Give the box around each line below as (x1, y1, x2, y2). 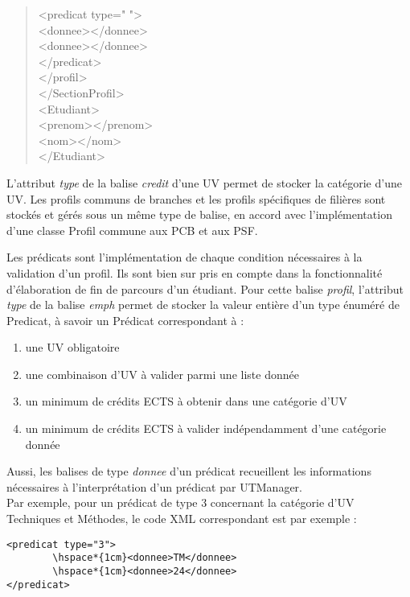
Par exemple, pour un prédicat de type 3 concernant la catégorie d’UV (6, 494, 355, 511)
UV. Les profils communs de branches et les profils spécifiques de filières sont (6, 190, 386, 207)
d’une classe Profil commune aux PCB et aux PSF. (6, 221, 258, 238)
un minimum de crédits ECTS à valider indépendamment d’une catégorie (25, 420, 387, 437)
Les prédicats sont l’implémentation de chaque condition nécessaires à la (6, 249, 363, 266)
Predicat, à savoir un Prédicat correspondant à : (6, 311, 244, 328)
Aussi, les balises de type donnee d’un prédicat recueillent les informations (6, 463, 371, 480)
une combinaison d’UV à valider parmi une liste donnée (25, 365, 299, 382)
